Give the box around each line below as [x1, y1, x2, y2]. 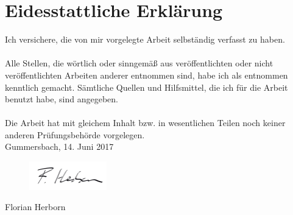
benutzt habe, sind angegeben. [5, 93, 118, 105]
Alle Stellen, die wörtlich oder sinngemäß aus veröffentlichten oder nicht [5, 57, 274, 69]
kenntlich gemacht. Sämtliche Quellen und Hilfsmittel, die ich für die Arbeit [5, 80, 288, 93]
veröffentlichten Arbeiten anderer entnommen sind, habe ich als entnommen [5, 68, 288, 81]
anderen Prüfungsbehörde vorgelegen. [5, 128, 145, 141]
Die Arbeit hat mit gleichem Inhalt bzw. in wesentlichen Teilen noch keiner [5, 116, 286, 129]
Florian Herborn [5, 200, 66, 213]
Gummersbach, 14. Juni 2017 [5, 140, 114, 153]
